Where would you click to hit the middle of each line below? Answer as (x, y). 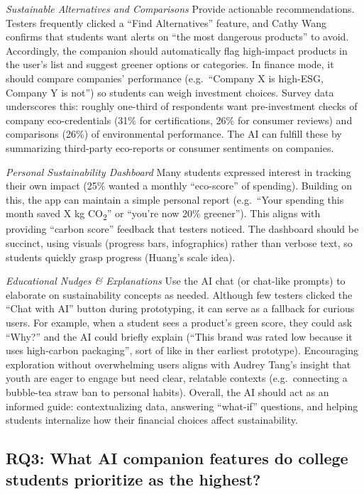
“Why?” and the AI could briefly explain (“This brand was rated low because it (179, 336)
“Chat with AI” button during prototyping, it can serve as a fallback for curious (180, 308)
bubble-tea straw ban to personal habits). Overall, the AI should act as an (167, 391)
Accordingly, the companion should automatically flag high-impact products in (177, 50)
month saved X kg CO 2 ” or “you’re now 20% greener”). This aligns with (163, 214)
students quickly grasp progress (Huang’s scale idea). (121, 257)
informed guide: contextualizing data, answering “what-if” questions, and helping (182, 406)
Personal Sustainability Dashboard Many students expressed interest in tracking (178, 171)
